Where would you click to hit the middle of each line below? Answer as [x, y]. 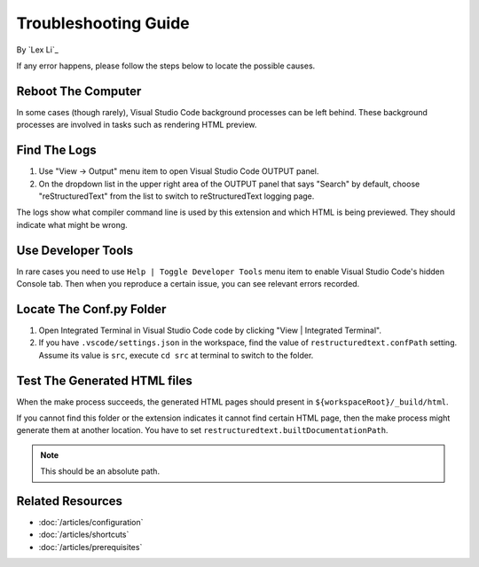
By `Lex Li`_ [38, 50]
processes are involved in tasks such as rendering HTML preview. [137, 125]
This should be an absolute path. [100, 471]
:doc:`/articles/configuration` [91, 523]
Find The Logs [56, 150]
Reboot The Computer [79, 91]
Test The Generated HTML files [104, 380]
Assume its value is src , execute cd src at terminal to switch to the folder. [176, 355]
